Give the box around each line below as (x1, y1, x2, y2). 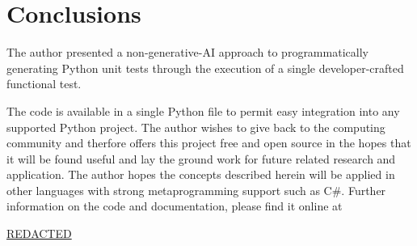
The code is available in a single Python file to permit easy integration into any (6, 102, 400, 119)
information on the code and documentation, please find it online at (6, 197, 343, 214)
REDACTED (6, 225, 72, 242)
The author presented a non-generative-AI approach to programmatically (6, 44, 369, 61)
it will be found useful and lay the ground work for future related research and (6, 150, 396, 167)
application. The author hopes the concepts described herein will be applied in (6, 166, 395, 183)
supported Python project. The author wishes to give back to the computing (6, 118, 385, 135)
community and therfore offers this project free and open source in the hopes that (6, 134, 411, 151)
